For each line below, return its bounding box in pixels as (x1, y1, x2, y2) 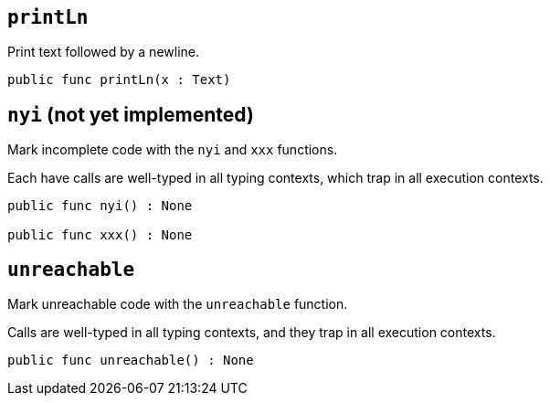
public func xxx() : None (7, 228, 193, 243)
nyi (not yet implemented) (7, 102, 254, 126)
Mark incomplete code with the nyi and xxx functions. (7, 142, 338, 158)
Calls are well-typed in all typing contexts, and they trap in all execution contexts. (7, 324, 496, 341)
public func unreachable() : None (7, 353, 254, 368)
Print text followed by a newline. (7, 44, 200, 60)
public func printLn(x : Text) (7, 72, 231, 88)
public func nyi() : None (7, 198, 193, 214)
